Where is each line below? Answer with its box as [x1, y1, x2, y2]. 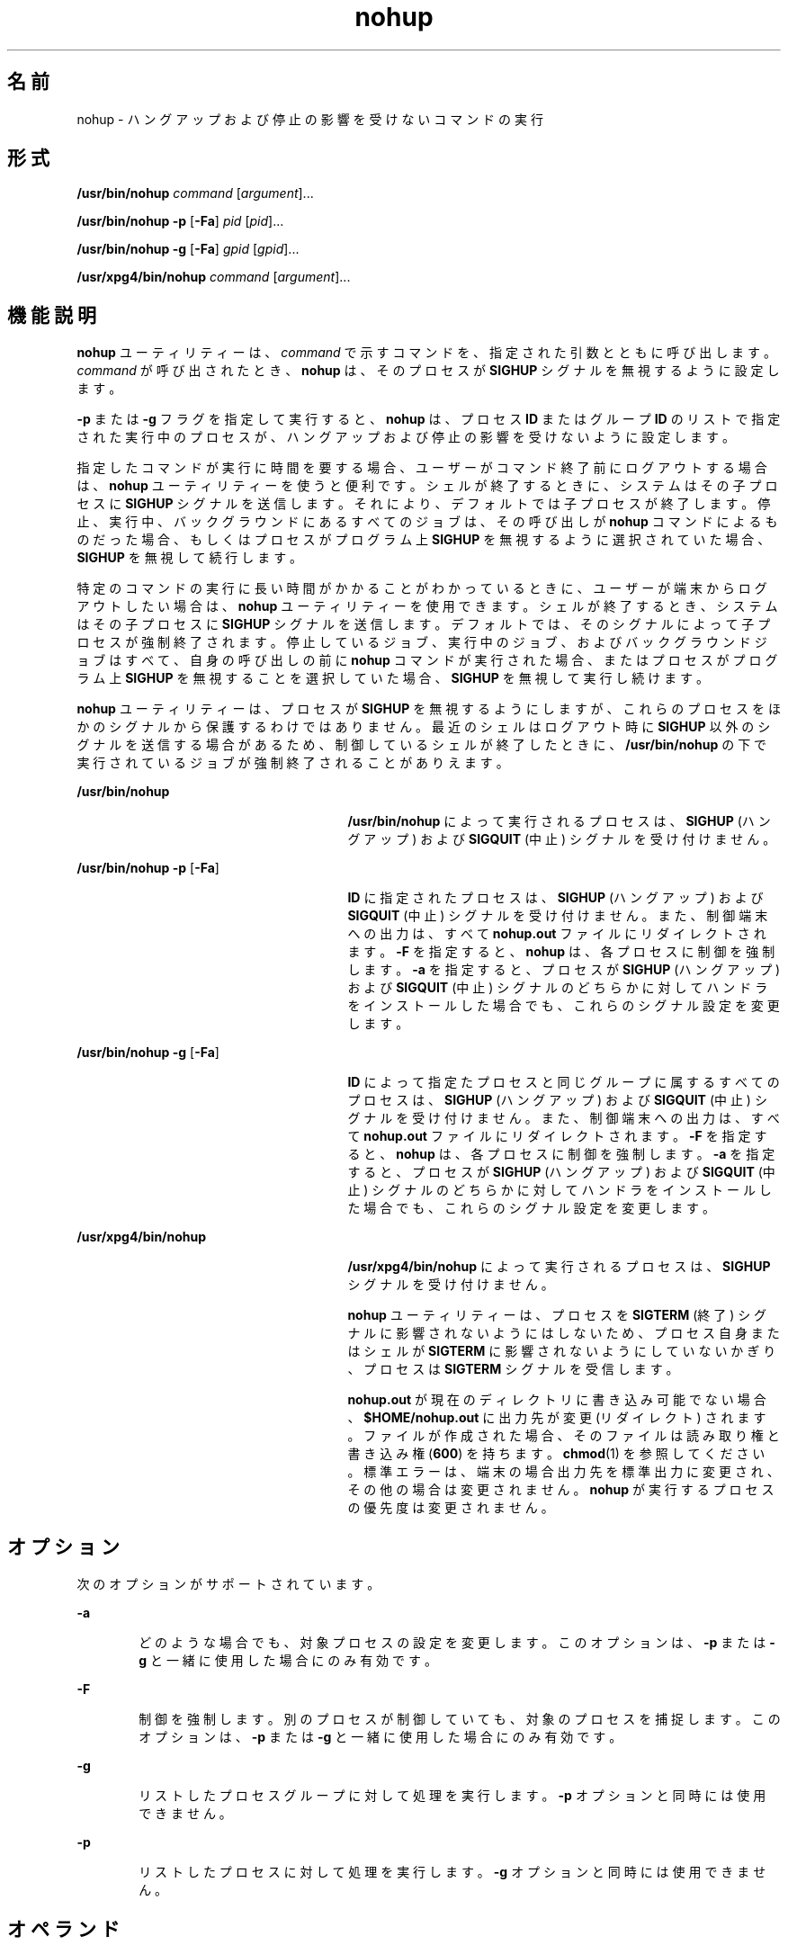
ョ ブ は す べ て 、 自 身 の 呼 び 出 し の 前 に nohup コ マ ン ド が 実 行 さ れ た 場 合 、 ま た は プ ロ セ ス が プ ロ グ [76, 652, 778, 668]
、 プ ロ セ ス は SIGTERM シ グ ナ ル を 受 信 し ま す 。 [347, 1361, 679, 1377]
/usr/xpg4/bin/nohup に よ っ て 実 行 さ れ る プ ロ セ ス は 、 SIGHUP [347, 1259, 771, 1275]
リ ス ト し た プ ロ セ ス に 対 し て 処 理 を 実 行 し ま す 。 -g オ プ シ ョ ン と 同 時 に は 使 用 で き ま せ [139, 1864, 766, 1880]
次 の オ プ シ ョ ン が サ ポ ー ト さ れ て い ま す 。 [76, 1576, 381, 1592]
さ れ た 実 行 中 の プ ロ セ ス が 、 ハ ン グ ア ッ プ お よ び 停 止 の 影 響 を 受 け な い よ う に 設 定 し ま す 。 [76, 429, 735, 445]
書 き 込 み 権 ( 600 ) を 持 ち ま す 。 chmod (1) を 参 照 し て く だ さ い [347, 1446, 766, 1462]
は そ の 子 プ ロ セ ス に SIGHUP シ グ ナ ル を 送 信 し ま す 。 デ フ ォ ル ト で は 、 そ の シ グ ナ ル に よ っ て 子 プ [76, 616, 771, 632]
